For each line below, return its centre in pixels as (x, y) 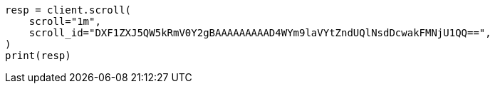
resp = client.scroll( (68, 10)
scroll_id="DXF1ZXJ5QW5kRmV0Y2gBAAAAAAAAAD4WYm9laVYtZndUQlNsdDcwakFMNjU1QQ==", (260, 33)
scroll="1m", (65, 21)
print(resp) (38, 56)
